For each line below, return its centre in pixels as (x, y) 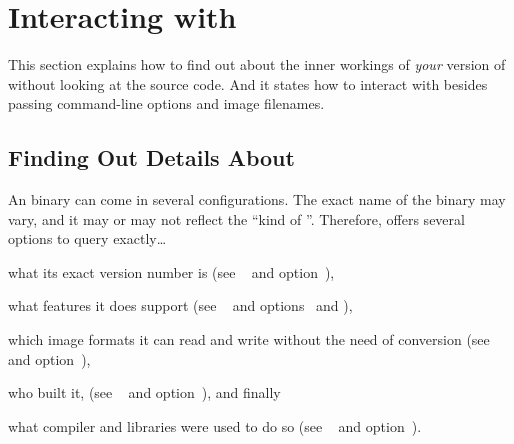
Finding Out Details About (151, 157)
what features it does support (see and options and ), (180, 305)
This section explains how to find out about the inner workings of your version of (257, 64)
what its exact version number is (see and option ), (171, 271)
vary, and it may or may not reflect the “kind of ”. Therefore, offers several (236, 218)
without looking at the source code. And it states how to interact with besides (248, 83)
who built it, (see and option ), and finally (144, 392)
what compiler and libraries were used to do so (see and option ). (215, 425)
